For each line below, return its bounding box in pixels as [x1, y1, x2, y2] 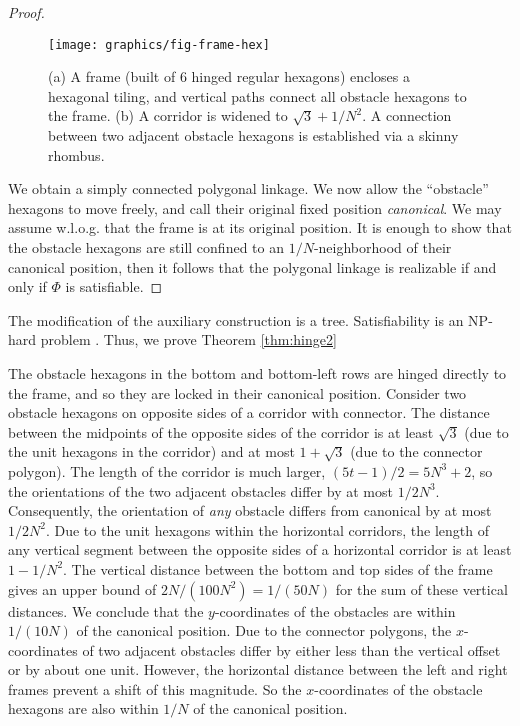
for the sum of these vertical [335, 578, 508, 599]
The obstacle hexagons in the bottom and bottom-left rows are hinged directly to [8, 362, 507, 383]
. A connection [362, 105, 452, 126]
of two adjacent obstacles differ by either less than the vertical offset [82, 639, 501, 660]
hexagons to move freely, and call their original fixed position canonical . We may [8, 197, 502, 218]
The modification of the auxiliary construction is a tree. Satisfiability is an [8, 309, 464, 330]
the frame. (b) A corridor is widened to [48, 105, 288, 126]
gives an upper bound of [8, 578, 157, 599]
